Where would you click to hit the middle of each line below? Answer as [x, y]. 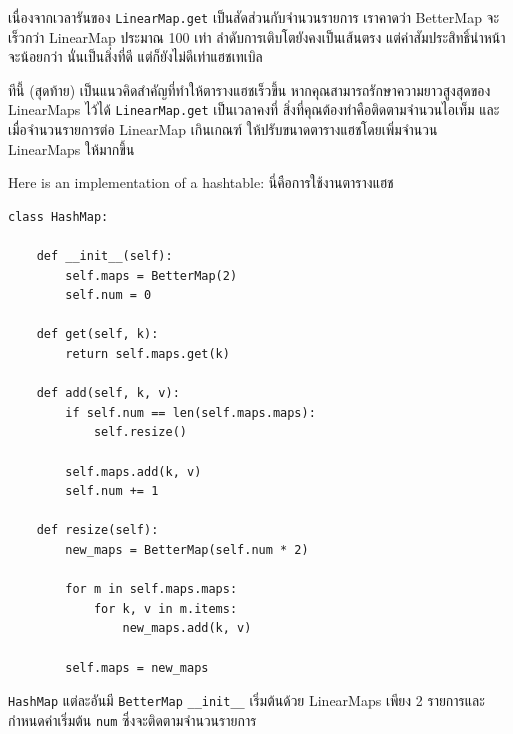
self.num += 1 [112, 491]
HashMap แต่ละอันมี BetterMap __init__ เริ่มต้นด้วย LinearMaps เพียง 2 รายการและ [246, 700]
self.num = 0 [108, 295]
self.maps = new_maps [137, 667]
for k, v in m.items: [165, 608]
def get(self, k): [97, 334]
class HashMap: [58, 216]
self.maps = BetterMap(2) [151, 275]
